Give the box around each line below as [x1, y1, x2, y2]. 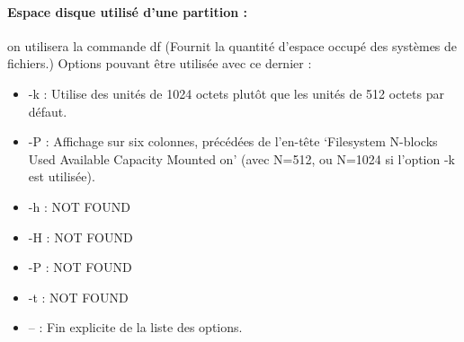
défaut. [28, 101, 67, 120]
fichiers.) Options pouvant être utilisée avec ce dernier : [7, 54, 312, 73]
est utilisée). [28, 167, 95, 186]
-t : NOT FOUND [28, 287, 129, 306]
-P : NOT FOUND [28, 258, 132, 276]
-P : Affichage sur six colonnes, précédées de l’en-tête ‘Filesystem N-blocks [28, 132, 438, 151]
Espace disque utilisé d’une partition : [7, 2, 247, 21]
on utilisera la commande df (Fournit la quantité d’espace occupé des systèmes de [7, 36, 458, 55]
